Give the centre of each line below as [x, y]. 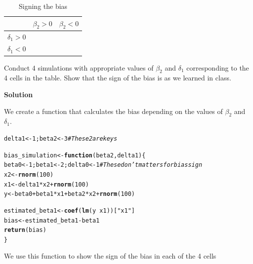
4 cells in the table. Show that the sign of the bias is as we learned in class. [118, 78]
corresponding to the [218, 67]
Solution [19, 94]
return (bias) [25, 230]
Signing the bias [43, 6]
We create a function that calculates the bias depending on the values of [113, 111]
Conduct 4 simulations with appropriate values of [79, 67]
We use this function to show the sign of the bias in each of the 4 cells [110, 255]
